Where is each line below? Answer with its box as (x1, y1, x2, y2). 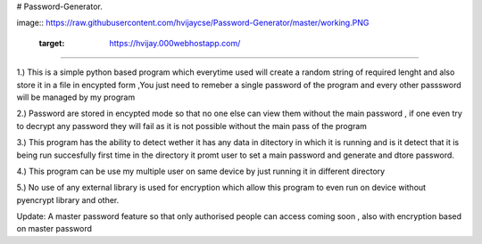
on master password (16, 224, 93, 234)
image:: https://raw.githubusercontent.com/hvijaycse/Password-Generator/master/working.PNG (16, 18, 370, 28)
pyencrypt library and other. (16, 194, 120, 205)
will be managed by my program (16, 92, 136, 102)
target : (38, 37, 65, 48)
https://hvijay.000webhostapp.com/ (109, 37, 241, 48)
